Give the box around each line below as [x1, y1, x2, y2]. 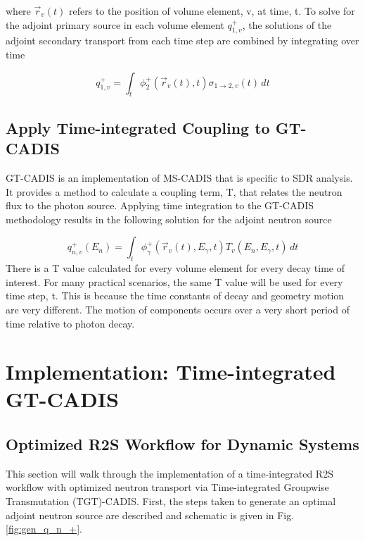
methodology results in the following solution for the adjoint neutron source [6, 211, 332, 226]
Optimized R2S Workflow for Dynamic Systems [6, 433, 359, 455]
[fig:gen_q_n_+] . [6, 521, 82, 536]
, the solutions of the [242, 17, 332, 32]
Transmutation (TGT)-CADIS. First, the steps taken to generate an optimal [6, 494, 336, 509]
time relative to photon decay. [6, 316, 135, 330]
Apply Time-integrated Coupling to [6, 116, 270, 138]
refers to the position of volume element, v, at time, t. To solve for [69, 4, 355, 18]
